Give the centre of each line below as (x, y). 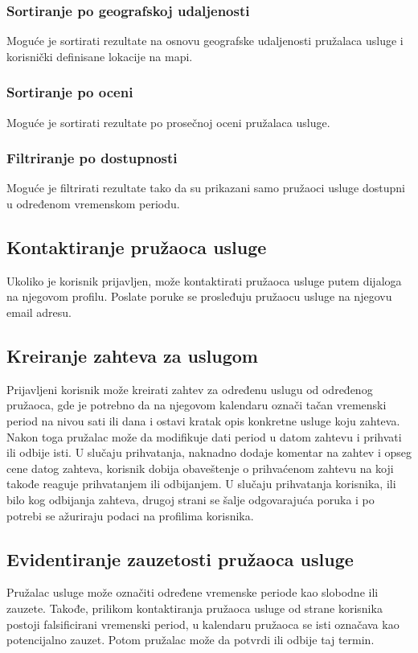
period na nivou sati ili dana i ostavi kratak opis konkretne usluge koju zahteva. (203, 421)
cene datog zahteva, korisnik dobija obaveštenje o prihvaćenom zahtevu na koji (200, 468)
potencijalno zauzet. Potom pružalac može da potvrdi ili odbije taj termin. (191, 640)
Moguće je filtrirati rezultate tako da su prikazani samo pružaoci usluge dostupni (206, 188)
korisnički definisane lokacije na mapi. (100, 56)
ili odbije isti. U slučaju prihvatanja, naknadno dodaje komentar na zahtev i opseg (209, 452)
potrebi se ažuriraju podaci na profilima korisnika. (130, 515)
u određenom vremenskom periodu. (93, 204)
